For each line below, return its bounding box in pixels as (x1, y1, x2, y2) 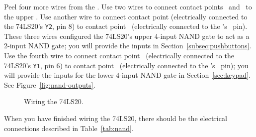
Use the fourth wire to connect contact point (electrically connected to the (4, 50, 234, 61)
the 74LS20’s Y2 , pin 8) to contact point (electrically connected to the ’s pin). (4, 21, 248, 31)
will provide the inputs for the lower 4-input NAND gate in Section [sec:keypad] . (4, 70, 251, 80)
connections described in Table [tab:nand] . (4, 123, 134, 133)
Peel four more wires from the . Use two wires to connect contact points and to (4, 1, 252, 11)
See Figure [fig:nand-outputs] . (4, 79, 95, 90)
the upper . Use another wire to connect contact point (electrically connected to (4, 11, 248, 21)
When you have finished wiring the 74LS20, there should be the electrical (4, 113, 227, 124)
